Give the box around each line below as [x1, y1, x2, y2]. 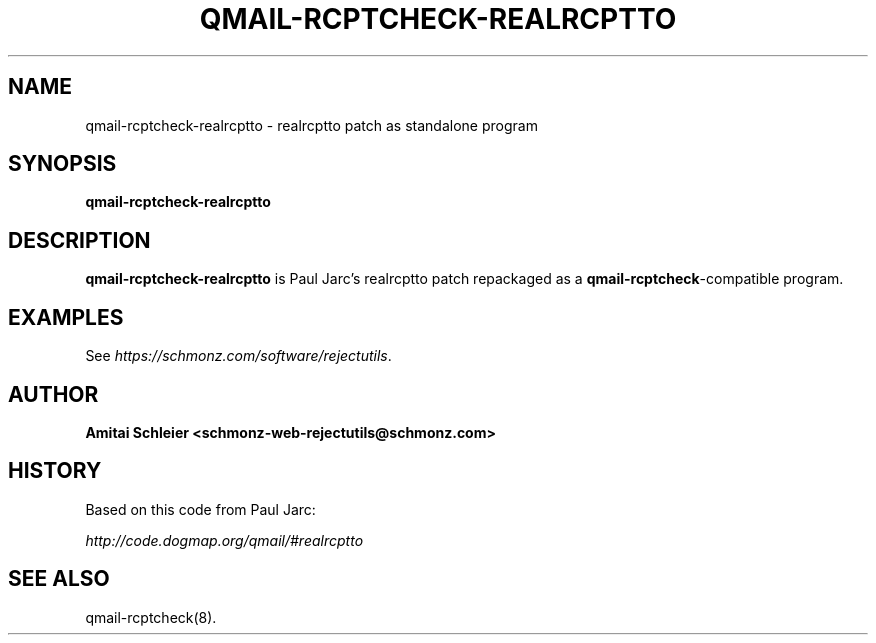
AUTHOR [8, 381, 99, 407]
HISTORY [8, 458, 102, 484]
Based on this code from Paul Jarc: [85, 500, 316, 518]
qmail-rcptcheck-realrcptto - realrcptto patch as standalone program [85, 116, 538, 134]
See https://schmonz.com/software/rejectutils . [85, 347, 392, 365]
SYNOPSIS [8, 151, 117, 177]
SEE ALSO [8, 566, 110, 592]
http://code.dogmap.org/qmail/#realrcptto [85, 531, 364, 549]
